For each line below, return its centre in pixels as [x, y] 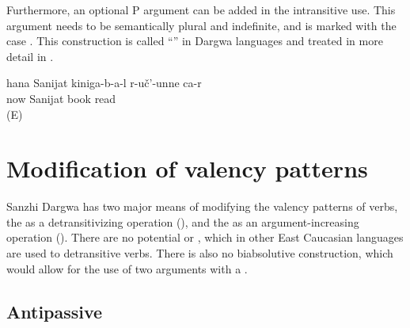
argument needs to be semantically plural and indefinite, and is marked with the [201, 25]
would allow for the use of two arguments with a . [127, 268]
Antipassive [55, 311]
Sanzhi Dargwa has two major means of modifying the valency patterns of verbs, [202, 206]
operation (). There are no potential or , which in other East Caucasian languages [205, 237]
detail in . [30, 56]
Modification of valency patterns [187, 168]
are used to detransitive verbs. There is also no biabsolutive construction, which [200, 253]
